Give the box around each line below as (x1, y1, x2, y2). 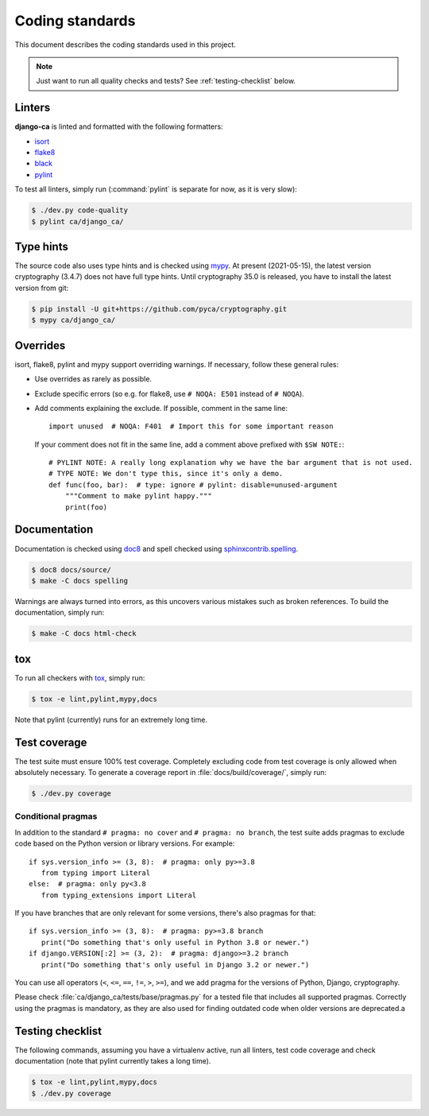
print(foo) (64, 502, 108, 512)
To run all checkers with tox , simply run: (14, 672, 145, 683)
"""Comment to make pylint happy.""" (64, 491, 212, 501)
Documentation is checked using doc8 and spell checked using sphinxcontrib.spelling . (14, 544, 299, 553)
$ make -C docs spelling (31, 576, 129, 585)
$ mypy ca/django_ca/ (31, 316, 116, 325)
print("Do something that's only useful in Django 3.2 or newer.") (41, 960, 310, 969)
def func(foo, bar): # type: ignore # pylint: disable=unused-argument (48, 480, 338, 489)
